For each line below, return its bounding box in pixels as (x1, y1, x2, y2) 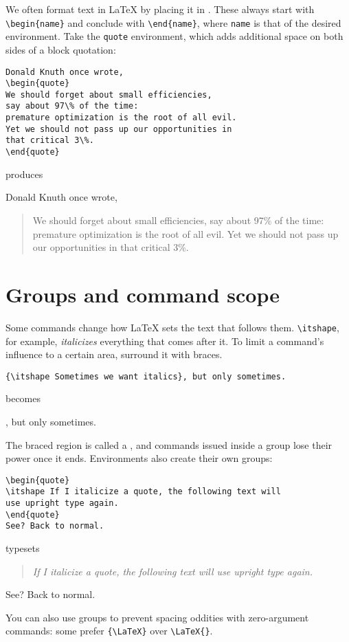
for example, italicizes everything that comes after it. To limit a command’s (5, 333, 324, 348)
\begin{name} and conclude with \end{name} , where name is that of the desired (5, 15, 341, 30)
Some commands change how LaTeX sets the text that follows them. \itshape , (5, 320, 339, 334)
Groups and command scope (5, 280, 280, 308)
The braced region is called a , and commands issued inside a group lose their (5, 437, 333, 452)
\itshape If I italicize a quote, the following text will (5, 487, 281, 497)
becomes (5, 391, 41, 406)
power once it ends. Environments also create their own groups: (5, 451, 273, 465)
